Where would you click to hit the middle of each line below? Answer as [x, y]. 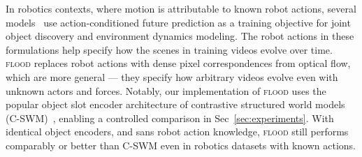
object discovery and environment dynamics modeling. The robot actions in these [180, 36]
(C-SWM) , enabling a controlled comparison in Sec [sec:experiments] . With [170, 118]
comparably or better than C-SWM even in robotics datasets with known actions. [181, 145]
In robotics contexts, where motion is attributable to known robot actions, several [181, 8]
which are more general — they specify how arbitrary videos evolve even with [172, 76]
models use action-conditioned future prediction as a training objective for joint [178, 22]
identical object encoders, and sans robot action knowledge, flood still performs [177, 132]
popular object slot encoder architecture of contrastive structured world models [175, 104]
